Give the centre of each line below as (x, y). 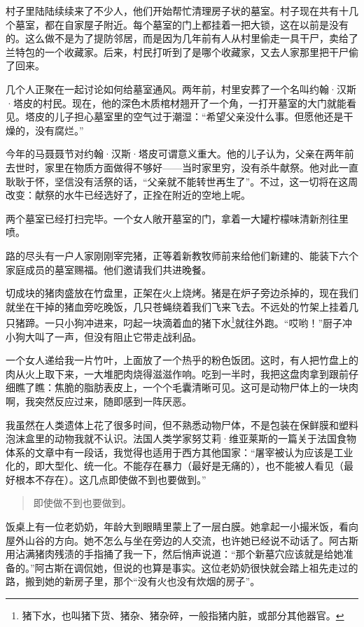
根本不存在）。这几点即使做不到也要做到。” (111, 479)
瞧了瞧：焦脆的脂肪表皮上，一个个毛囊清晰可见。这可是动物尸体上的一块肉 (187, 387)
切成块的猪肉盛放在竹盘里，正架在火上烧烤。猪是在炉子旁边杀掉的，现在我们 (182, 293)
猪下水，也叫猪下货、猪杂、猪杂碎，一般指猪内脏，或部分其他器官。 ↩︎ (183, 615)
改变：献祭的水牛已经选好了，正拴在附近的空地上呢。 (128, 195)
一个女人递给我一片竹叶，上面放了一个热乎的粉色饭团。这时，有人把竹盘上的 (182, 360)
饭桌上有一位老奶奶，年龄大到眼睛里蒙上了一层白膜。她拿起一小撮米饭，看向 (182, 527)
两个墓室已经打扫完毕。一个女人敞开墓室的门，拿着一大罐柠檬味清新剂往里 (177, 218)
